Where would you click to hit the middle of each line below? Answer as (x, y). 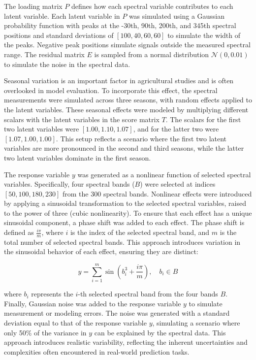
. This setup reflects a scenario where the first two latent (141, 138)
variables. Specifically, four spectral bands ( (69, 184)
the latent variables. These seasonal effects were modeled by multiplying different (126, 109)
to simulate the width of (204, 35)
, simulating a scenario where (196, 322)
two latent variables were (42, 129)
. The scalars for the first (203, 119)
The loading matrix (33, 6)
